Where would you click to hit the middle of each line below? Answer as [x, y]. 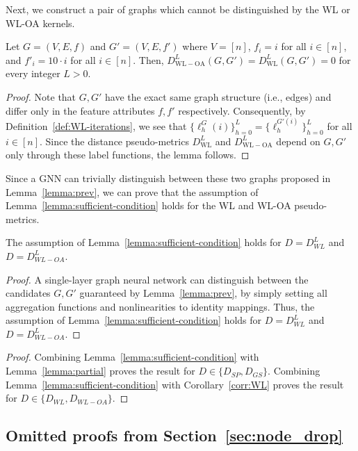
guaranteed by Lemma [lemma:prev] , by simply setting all [203, 293]
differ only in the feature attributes [80, 110]
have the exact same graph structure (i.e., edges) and [218, 96]
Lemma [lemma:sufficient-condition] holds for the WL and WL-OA [148, 205]
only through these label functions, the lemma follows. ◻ [128, 155]
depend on [298, 141]
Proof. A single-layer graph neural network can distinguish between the [157, 279]
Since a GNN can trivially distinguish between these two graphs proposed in [168, 178]
